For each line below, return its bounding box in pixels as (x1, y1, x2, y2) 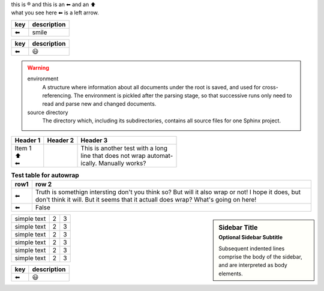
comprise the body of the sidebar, (218, 253, 302, 260)
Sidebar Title (218, 223, 258, 232)
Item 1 (14, 144, 32, 152)
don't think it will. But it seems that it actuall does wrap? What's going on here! (35, 195, 257, 203)
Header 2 (47, 136, 74, 144)
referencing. (42, 92, 73, 99)
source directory (27, 109, 68, 116)
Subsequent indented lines (218, 245, 285, 252)
